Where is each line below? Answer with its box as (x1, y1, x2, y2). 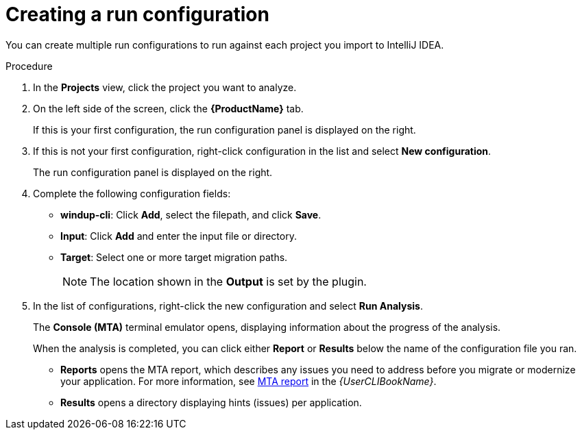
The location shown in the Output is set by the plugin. (90, 274, 367, 288)
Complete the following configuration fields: (33, 187, 231, 199)
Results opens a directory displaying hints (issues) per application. (60, 396, 362, 408)
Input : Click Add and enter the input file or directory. (60, 229, 297, 242)
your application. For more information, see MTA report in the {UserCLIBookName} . (60, 375, 437, 387)
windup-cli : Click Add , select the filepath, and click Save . (60, 208, 322, 221)
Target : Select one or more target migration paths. (60, 251, 288, 263)
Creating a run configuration (5, 3, 269, 26)
